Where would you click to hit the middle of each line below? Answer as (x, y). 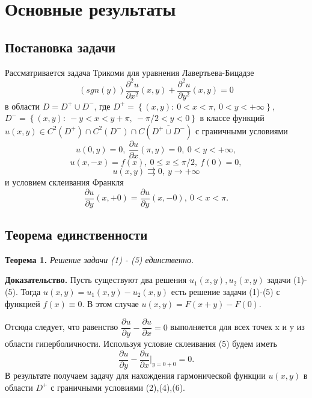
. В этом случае (110, 303)
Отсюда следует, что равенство (62, 327)
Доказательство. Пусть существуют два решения (96, 280)
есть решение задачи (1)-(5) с (225, 292)
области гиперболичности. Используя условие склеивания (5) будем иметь (141, 344)
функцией (23, 303)
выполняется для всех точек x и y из (237, 327)
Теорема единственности (76, 235)
